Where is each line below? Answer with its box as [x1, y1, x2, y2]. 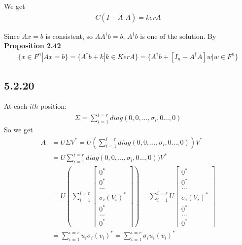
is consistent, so [45, 31, 93, 41]
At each [4, 101, 28, 111]
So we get [4, 124, 33, 134]
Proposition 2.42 [4, 40, 61, 51]
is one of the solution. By [140, 31, 216, 41]
